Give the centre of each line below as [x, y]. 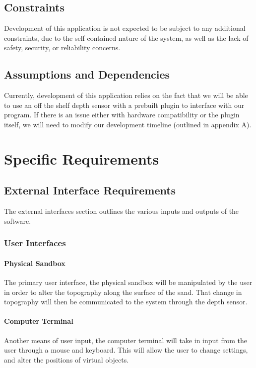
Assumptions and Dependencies [87, 74]
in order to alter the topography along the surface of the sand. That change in [123, 292]
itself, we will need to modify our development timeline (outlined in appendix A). [128, 124]
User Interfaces [35, 243]
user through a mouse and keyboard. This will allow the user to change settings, [126, 350]
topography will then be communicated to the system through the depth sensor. [126, 302]
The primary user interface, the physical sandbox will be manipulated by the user [128, 282]
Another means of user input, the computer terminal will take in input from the [126, 340]
